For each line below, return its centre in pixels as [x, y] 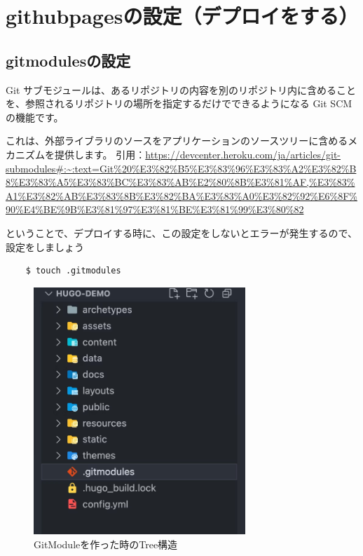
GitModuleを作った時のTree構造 [106, 544]
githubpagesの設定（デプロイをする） [182, 16]
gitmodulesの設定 [68, 60]
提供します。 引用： [100, 154]
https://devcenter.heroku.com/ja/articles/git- [243, 154]
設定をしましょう [45, 246]
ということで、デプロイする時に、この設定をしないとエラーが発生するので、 [182, 232]
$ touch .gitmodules [73, 271]
